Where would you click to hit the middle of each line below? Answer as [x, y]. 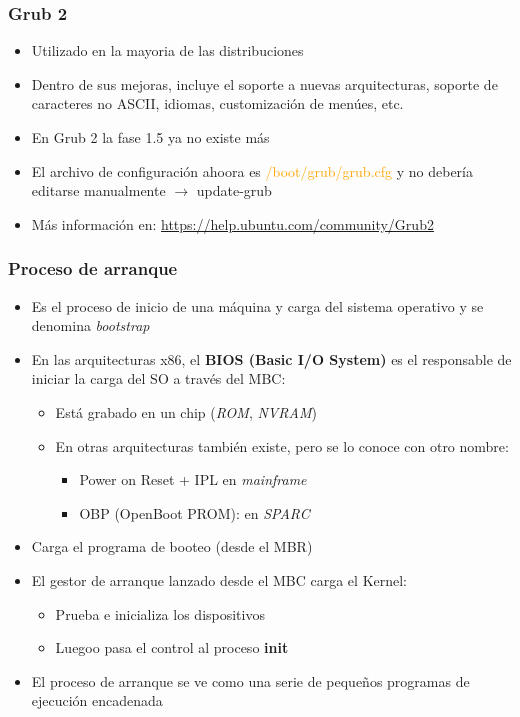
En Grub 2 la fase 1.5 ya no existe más [150, 137]
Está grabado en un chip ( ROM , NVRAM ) [186, 411]
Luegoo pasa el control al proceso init [172, 647]
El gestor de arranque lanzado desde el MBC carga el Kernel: [219, 579]
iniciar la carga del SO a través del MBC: [158, 378]
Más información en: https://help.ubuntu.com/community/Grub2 [232, 223]
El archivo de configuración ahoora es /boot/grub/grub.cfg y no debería [252, 170]
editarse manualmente [98, 190]
